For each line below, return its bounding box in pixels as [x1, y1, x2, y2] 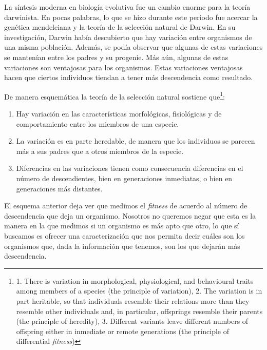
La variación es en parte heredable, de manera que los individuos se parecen [16, 135, 255, 146]
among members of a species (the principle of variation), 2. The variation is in [16, 285, 262, 296]
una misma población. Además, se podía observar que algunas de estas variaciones [4, 42, 263, 52]
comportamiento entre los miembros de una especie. [16, 118, 179, 129]
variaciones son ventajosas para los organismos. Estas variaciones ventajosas [4, 62, 243, 72]
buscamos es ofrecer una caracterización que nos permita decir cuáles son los [4, 230, 245, 241]
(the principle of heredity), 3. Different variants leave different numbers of [16, 316, 249, 326]
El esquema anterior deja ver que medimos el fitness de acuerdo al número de [4, 200, 247, 211]
